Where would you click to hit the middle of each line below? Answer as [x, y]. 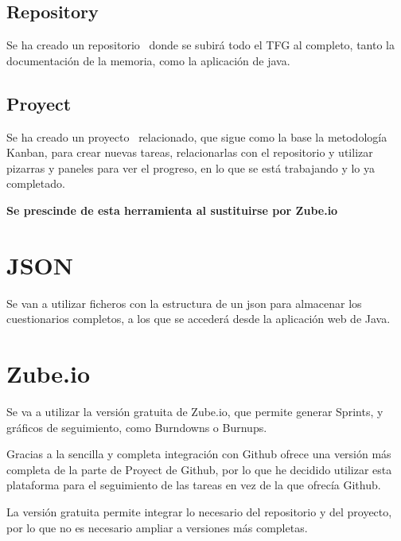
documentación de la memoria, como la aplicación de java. [148, 60]
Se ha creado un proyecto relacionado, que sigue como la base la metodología [197, 136]
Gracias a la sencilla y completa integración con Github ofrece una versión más [199, 454]
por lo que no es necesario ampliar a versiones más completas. [157, 527]
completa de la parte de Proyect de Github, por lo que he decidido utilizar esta [199, 469]
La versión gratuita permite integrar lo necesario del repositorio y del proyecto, [199, 511]
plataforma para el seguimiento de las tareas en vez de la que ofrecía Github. [194, 485]
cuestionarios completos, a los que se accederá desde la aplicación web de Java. [199, 319]
